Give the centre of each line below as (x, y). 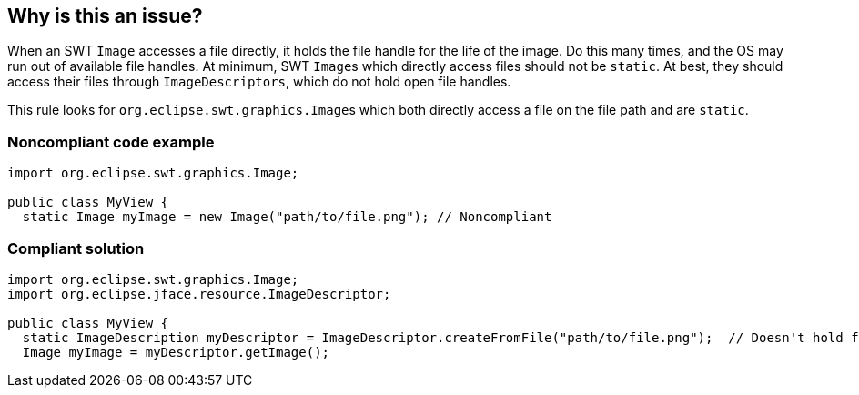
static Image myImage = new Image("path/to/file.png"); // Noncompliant (287, 217)
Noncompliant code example (111, 142)
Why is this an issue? (105, 16)
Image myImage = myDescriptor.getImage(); (176, 352)
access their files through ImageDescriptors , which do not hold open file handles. (259, 82)
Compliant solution (76, 248)
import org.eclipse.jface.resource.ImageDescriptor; (199, 294)
